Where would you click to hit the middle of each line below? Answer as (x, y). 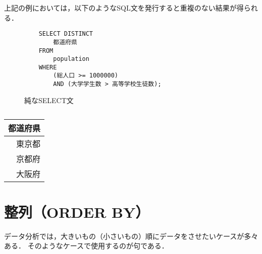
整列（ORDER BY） (77, 211)
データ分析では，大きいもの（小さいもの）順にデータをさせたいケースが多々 (131, 236)
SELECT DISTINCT (66, 34)
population (71, 59)
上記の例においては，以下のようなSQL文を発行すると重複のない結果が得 (124, 8)
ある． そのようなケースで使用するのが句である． (86, 246)
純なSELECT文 (49, 100)
